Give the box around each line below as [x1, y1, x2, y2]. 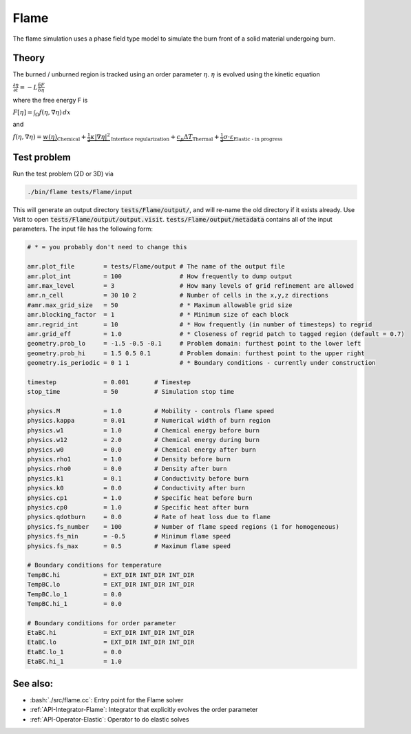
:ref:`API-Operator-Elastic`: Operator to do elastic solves [30, 715, 189, 723]
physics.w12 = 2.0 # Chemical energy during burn [27, 436, 260, 444]
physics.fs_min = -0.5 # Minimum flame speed [27, 532, 231, 541]
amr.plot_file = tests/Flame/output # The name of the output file [27, 262, 286, 271]
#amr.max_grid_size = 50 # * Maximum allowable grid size [27, 301, 293, 309]
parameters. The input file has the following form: [12, 224, 153, 233]
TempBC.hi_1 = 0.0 [27, 600, 122, 607]
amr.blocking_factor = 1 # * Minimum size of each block [27, 311, 289, 319]
